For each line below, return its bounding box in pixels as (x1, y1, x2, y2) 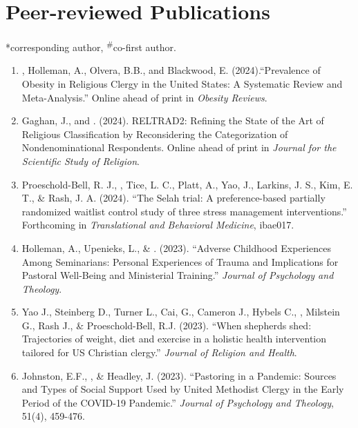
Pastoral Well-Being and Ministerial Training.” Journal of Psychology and (21, 268, 334, 282)
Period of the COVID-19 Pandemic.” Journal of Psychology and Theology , (21, 395, 335, 409)
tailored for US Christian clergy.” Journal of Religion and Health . (21, 345, 297, 360)
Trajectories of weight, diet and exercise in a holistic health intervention (21, 331, 327, 346)
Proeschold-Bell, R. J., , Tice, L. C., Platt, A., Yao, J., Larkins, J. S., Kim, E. (21, 177, 353, 191)
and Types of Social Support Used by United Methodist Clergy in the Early (21, 382, 344, 396)
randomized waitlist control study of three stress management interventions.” (21, 204, 347, 218)
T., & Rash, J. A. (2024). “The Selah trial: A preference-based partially (21, 191, 326, 205)
